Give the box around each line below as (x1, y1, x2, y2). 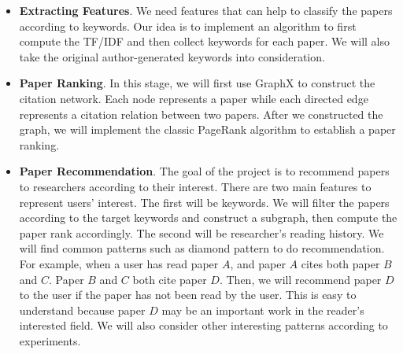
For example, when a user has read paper (19, 255, 219, 271)
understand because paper (19, 301, 146, 318)
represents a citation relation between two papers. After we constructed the (19, 105, 383, 122)
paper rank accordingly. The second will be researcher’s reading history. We (19, 224, 384, 241)
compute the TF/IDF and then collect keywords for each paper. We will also (19, 33, 390, 50)
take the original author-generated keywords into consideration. (19, 48, 325, 65)
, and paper (230, 255, 286, 271)
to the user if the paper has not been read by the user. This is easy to (19, 286, 357, 303)
